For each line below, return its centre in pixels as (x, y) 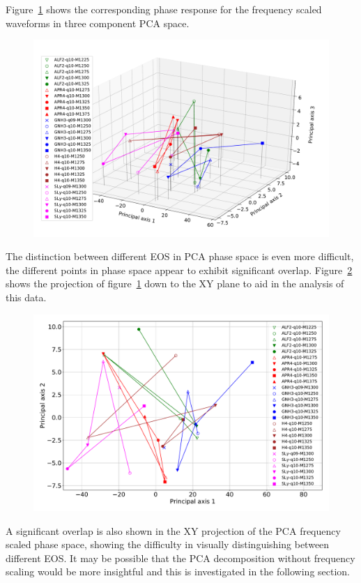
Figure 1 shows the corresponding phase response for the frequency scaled (164, 9)
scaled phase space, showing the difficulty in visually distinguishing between (168, 544)
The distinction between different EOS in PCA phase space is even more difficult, (180, 256)
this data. (26, 297)
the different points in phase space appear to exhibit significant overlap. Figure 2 (179, 270)
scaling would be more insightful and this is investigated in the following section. (178, 571)
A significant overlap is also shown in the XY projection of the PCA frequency (173, 530)
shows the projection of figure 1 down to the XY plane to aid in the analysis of (175, 283)
